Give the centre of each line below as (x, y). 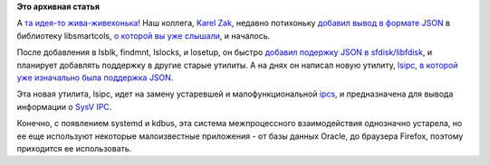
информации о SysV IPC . (64, 106)
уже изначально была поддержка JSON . (95, 78)
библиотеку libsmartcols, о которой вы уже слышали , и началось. (144, 35)
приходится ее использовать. (74, 148)
